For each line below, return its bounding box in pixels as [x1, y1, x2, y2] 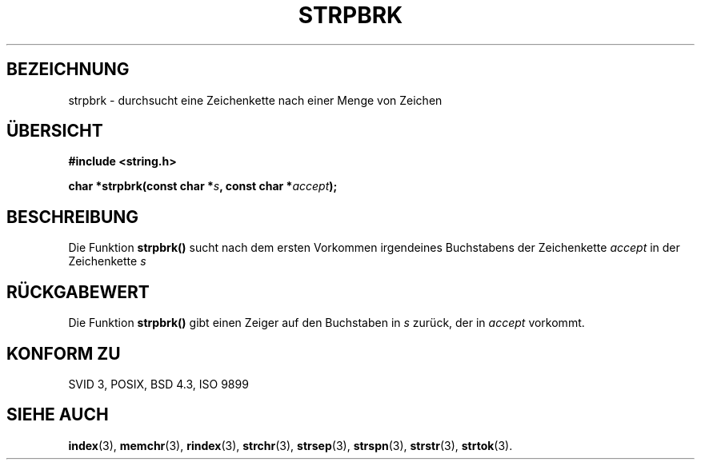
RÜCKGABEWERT [6, 281, 150, 302]
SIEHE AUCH [6, 404, 109, 425]
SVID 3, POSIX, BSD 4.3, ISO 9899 [68, 376, 249, 391]
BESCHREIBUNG [6, 206, 139, 227]
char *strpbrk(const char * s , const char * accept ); [68, 179, 338, 193]
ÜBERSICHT [6, 121, 103, 141]
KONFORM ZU [6, 343, 121, 364]
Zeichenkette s [68, 254, 146, 269]
